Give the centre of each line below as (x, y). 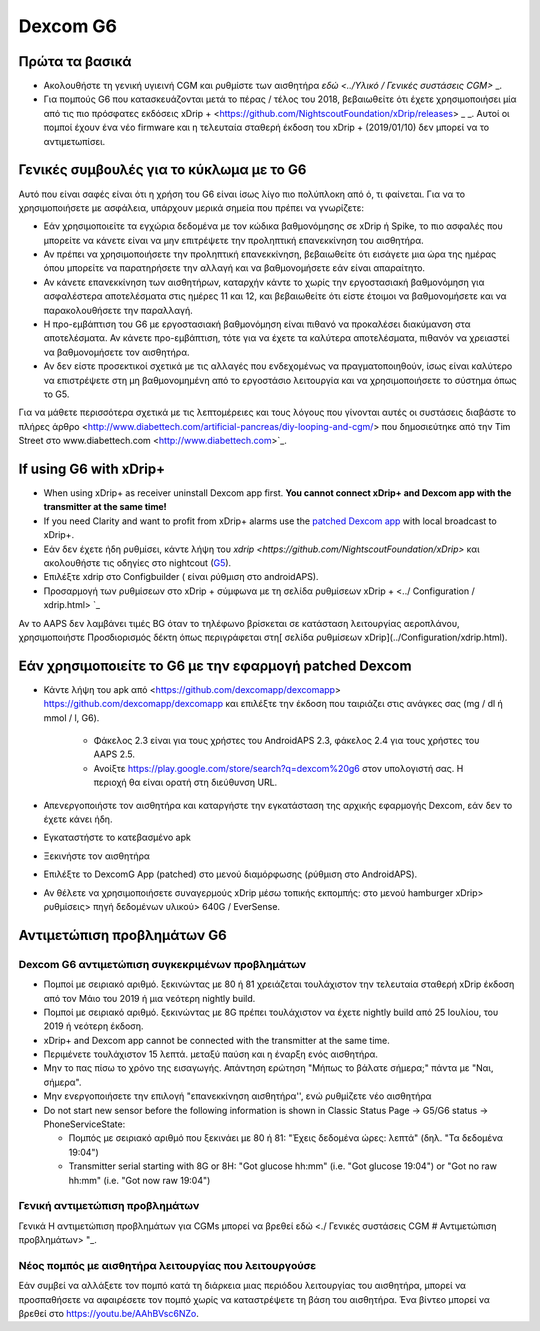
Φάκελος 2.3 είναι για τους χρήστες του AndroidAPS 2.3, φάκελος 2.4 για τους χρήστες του (286, 741)
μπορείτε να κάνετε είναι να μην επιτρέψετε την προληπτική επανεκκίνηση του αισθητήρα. (233, 240)
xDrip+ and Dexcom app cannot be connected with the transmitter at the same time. (216, 1040)
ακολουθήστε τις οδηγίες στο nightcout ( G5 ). (137, 563)
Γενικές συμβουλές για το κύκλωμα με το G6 (162, 170)
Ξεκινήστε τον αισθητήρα (96, 856)
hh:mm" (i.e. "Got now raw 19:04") (139, 1180)
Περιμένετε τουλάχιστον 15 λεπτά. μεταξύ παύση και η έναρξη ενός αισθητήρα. (211, 1054)
